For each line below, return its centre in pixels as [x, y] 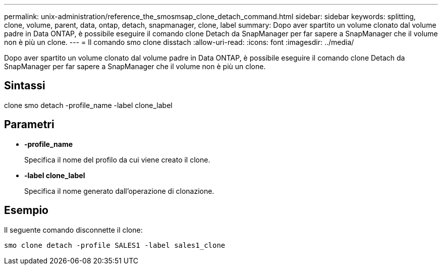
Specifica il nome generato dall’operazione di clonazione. [119, 191]
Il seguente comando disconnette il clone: [73, 230]
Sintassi [25, 86]
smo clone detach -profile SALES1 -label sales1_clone [115, 245]
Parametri [29, 125]
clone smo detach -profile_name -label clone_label [88, 105]
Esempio [26, 210]
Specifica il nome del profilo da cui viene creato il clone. [117, 159]
